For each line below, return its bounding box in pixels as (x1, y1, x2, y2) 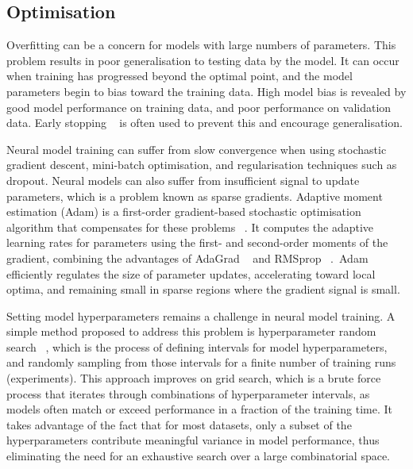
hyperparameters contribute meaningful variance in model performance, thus (6, 432, 380, 448)
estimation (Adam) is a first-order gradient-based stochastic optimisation (6, 203, 361, 220)
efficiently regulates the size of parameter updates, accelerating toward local (6, 265, 376, 282)
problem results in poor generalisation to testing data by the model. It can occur (6, 52, 399, 68)
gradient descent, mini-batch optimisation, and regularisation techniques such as (6, 156, 397, 173)
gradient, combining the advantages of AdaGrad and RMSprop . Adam (6, 249, 369, 266)
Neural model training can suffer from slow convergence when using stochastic (6, 140, 387, 157)
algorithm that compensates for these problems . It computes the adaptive (6, 218, 374, 235)
